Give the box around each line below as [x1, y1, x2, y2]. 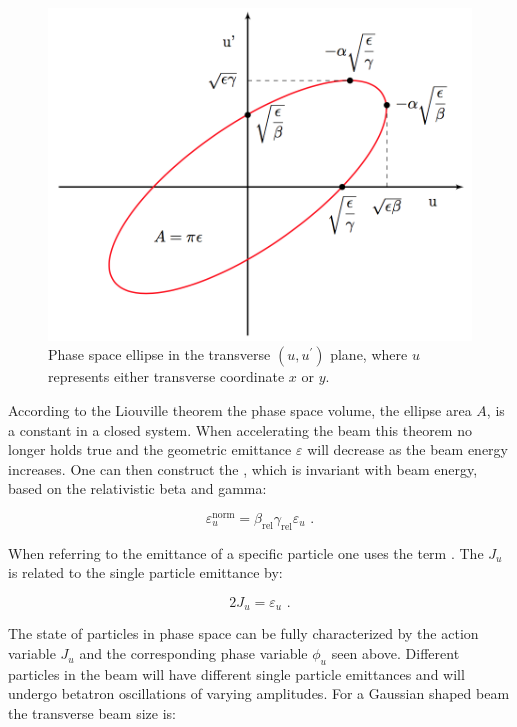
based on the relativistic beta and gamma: [8, 478, 267, 499]
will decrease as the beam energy [307, 439, 509, 460]
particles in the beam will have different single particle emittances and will [8, 663, 465, 684]
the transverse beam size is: [8, 703, 176, 724]
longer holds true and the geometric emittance [8, 439, 292, 460]
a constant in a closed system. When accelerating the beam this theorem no [8, 419, 472, 440]
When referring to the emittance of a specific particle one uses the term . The [8, 542, 484, 563]
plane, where [330, 344, 408, 365]
